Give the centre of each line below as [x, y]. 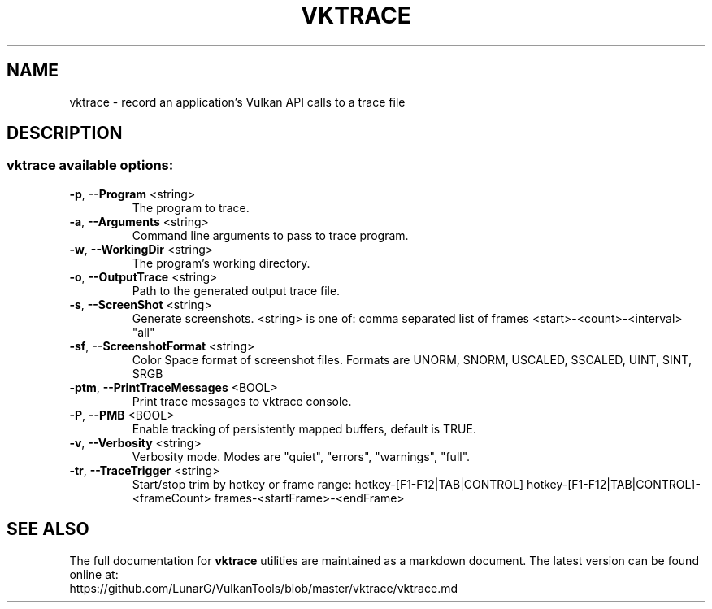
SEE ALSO [48, 529]
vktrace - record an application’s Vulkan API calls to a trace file [237, 102]
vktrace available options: [90, 165]
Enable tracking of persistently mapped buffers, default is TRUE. [304, 428]
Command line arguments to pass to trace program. [270, 235]
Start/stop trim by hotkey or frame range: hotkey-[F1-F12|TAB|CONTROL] [328, 484]
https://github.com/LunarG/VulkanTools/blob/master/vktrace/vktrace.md [264, 588]
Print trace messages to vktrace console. [242, 401]
